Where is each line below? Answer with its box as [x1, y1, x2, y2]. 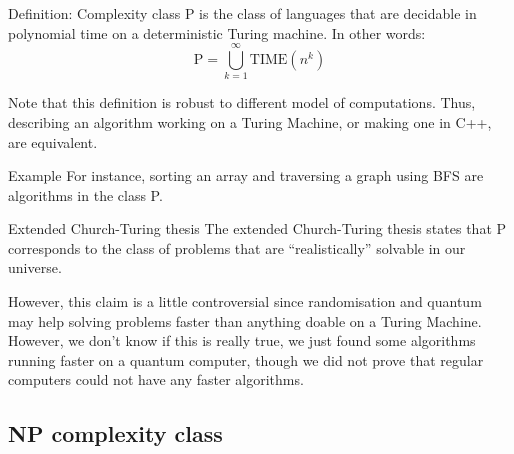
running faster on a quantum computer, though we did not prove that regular [8, 349, 484, 370]
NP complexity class [8, 418, 223, 449]
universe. [8, 257, 62, 278]
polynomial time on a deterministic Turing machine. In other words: [8, 22, 426, 43]
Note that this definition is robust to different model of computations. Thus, [8, 92, 476, 113]
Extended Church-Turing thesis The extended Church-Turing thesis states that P [8, 218, 507, 239]
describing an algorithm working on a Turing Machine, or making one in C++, [8, 111, 492, 132]
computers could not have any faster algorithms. [8, 369, 304, 390]
